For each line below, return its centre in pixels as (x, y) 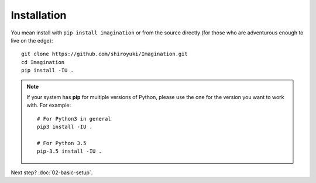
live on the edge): (32, 40)
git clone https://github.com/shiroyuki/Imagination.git (105, 54)
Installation (39, 15)
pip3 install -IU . (65, 127)
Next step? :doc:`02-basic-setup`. (52, 173)
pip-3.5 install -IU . (70, 151)
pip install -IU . (48, 71)
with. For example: (49, 105)
